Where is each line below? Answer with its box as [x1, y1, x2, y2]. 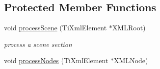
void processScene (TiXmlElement [4, 23, 107, 33]
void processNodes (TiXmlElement [4, 55, 108, 66]
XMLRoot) [112, 23, 146, 33]
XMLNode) [114, 55, 148, 66]
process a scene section [4, 39, 72, 49]
